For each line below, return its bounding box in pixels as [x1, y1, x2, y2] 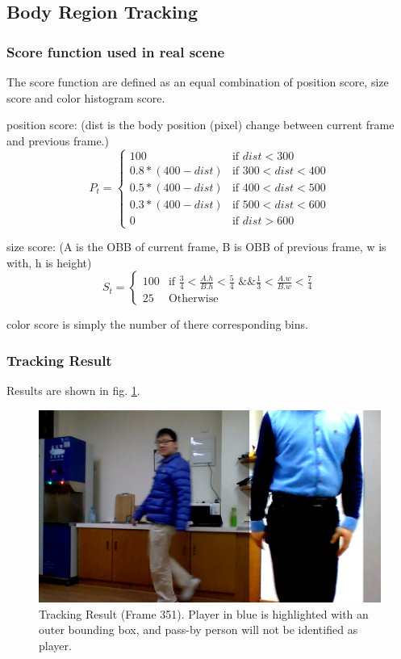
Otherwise [168, 292, 219, 304]
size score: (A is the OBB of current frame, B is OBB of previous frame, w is [6, 238, 386, 255]
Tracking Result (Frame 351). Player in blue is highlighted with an [39, 605, 369, 622]
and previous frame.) [6, 132, 109, 149]
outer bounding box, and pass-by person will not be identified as [39, 621, 358, 638]
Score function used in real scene [6, 41, 225, 61]
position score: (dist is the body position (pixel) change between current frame [6, 116, 395, 133]
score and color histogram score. [6, 89, 165, 106]
